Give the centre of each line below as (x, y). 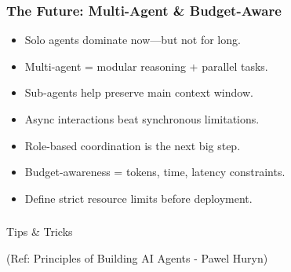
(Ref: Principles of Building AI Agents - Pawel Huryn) (137, 257)
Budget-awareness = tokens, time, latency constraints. (155, 172)
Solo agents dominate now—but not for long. (133, 40)
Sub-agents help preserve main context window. (139, 92)
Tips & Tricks (40, 232)
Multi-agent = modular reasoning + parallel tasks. (146, 66)
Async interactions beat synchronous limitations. (142, 119)
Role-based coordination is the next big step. (133, 145)
